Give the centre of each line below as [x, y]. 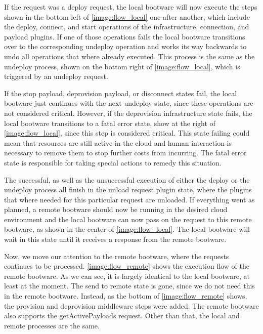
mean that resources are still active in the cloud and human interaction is [118, 142]
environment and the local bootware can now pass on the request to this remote [128, 219]
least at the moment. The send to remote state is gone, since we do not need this [129, 286]
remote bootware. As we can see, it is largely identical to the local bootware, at [127, 276]
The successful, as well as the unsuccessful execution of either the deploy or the [127, 179]
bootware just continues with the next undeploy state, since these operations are [129, 103]
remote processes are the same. [52, 325]
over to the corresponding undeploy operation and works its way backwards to [125, 46]
